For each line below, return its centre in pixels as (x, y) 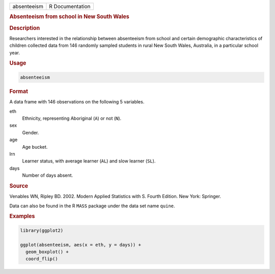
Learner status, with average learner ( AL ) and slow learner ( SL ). (89, 161)
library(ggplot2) (42, 230)
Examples (22, 216)
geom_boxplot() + (47, 252)
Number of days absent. (48, 175)
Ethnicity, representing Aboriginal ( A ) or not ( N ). (72, 118)
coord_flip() (42, 259)
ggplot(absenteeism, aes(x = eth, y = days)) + (80, 245)
